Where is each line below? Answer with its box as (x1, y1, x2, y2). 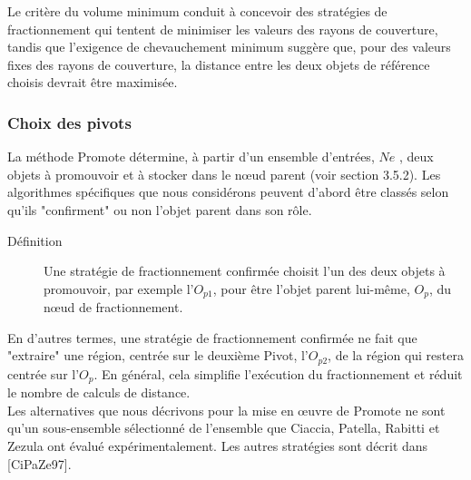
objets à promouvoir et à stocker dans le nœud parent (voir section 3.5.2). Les (7, 164, 441, 183)
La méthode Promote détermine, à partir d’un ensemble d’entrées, (7, 147, 375, 166)
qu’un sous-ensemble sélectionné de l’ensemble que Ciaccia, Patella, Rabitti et (7, 418, 440, 437)
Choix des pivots (7, 111, 132, 133)
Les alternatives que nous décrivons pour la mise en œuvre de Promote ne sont (7, 400, 446, 419)
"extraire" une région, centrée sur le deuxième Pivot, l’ (7, 346, 309, 365)
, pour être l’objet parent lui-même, (212, 279, 410, 298)
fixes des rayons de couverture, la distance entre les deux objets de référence (7, 54, 430, 73)
